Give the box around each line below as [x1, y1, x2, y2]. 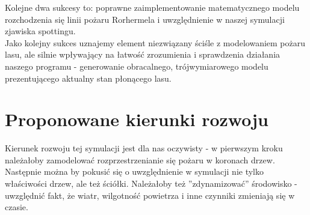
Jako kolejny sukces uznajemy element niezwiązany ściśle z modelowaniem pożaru [5, 36, 306, 49]
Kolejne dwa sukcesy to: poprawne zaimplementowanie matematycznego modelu [5, 1, 300, 13]
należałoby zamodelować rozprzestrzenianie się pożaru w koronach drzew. [5, 153, 275, 166]
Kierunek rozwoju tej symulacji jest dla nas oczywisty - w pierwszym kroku [5, 142, 283, 154]
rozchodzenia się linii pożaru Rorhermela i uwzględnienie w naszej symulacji [5, 13, 285, 25]
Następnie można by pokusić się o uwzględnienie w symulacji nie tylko [5, 165, 264, 178]
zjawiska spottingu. [5, 25, 76, 37]
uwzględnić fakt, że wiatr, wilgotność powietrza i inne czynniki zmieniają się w [5, 189, 295, 201]
